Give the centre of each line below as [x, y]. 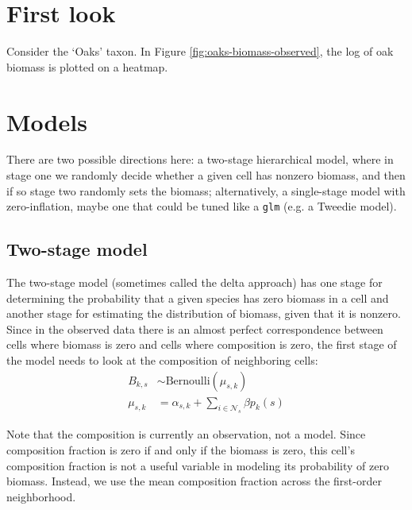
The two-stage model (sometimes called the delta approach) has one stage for [194, 282]
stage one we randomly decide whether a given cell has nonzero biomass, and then [206, 175]
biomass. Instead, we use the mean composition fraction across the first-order [194, 481]
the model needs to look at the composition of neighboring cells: [162, 360]
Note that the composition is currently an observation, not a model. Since [186, 434]
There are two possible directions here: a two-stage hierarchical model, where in [200, 159]
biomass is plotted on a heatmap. [87, 66]
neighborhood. [41, 496]
